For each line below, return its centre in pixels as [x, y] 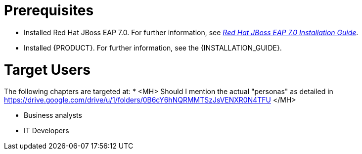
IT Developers [46, 131]
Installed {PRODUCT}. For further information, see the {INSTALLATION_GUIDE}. [153, 48]
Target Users [47, 70]
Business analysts [53, 115]
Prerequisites [49, 10]
